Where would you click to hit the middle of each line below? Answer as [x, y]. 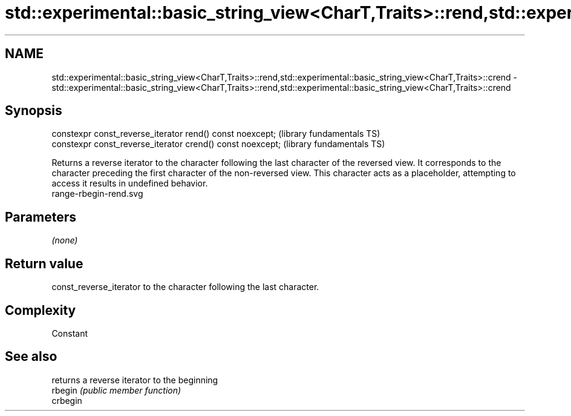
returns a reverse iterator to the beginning [135, 380]
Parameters [41, 217]
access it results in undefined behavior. [130, 183]
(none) [65, 240]
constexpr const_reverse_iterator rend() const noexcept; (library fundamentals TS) [216, 134]
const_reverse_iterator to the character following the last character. [185, 287]
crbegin [67, 400]
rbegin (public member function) [116, 390]
